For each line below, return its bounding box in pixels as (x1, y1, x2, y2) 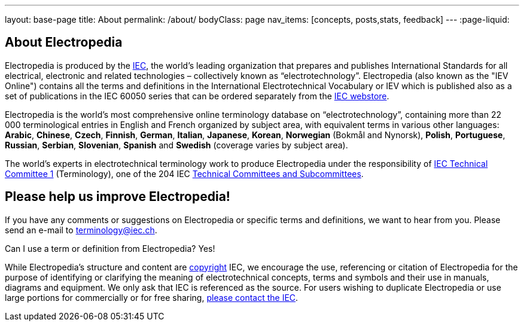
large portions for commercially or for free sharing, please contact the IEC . (5, 292, 298, 303)
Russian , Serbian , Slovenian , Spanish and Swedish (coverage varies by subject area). (5, 139, 348, 150)
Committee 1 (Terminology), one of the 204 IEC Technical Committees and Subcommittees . (5, 168, 364, 179)
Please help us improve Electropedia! (5, 189, 230, 205)
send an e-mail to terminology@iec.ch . (5, 224, 157, 235)
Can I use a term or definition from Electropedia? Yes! (5, 243, 215, 254)
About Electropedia (5, 35, 123, 50)
